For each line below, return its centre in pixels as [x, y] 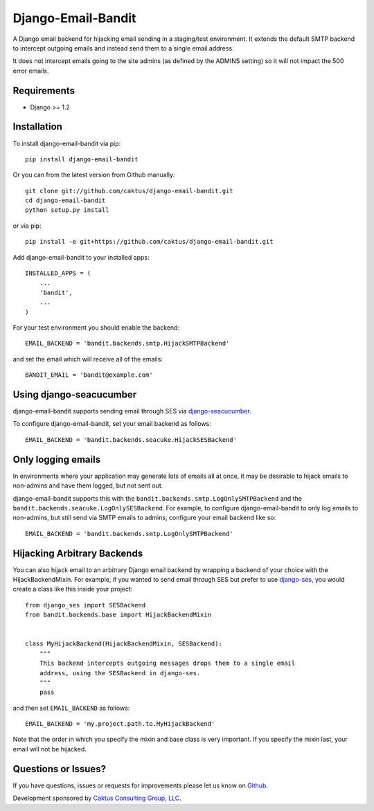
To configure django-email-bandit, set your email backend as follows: [112, 424]
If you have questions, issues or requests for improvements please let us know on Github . [140, 785]
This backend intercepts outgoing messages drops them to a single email [167, 663]
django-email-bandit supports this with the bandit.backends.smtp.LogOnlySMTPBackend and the [158, 498]
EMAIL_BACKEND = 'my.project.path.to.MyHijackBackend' [120, 724]
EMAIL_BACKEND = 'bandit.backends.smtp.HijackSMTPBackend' [127, 344]
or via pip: [27, 226]
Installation [37, 127]
